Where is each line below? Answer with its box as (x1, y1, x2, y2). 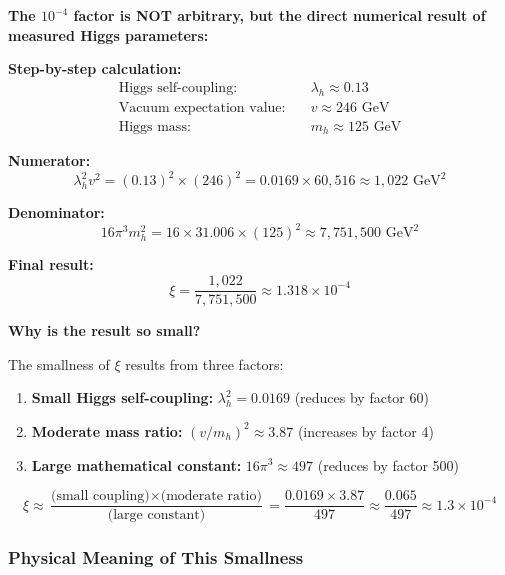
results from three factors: (125, 353, 284, 374)
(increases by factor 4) (297, 420, 434, 441)
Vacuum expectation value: (118, 100, 286, 115)
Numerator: (8, 150, 91, 171)
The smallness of (8, 353, 110, 374)
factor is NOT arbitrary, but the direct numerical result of (73, 5, 486, 25)
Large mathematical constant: (31, 454, 242, 475)
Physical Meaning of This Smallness (8, 545, 304, 570)
